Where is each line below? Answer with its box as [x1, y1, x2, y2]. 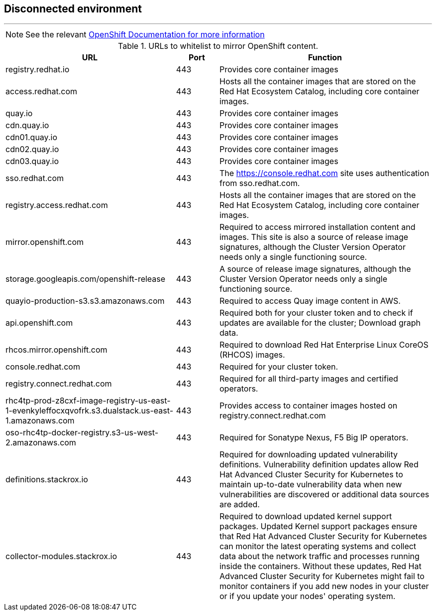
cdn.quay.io [5, 120, 49, 131]
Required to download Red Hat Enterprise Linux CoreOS [219, 340, 429, 350]
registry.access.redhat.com [5, 200, 108, 210]
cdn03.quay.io [5, 156, 59, 167]
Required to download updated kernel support [219, 511, 392, 522]
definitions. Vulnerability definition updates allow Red [219, 459, 419, 470]
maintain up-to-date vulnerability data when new [219, 479, 402, 490]
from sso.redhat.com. [219, 178, 300, 189]
